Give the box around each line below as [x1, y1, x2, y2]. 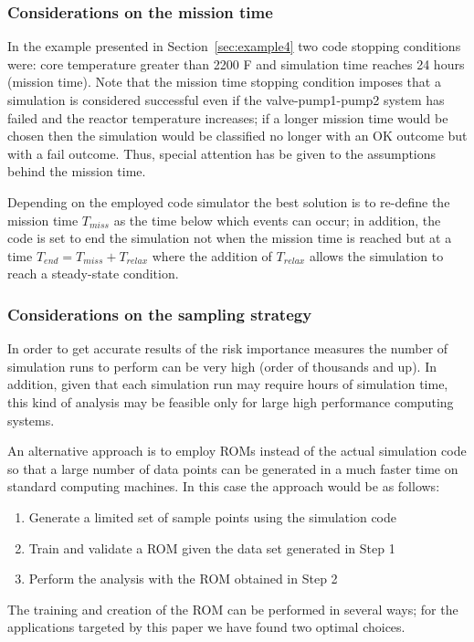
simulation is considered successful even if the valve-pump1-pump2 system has [7, 90, 445, 109]
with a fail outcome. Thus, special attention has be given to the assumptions [7, 143, 437, 163]
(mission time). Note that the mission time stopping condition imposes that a [7, 72, 441, 91]
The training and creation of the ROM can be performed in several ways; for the [7, 599, 458, 618]
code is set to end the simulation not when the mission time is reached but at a [7, 228, 452, 247]
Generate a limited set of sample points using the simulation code [28, 507, 397, 526]
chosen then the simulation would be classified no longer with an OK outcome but [7, 126, 468, 145]
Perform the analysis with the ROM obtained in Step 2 [28, 569, 338, 588]
